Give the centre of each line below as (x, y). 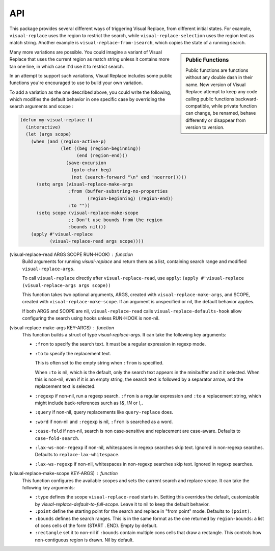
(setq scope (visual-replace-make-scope (87, 213)
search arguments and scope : (42, 107)
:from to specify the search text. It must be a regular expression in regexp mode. (120, 344)
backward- (247, 99)
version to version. (205, 127)
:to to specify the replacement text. (73, 353)
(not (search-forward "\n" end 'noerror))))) (129, 177)
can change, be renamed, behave (221, 113)
